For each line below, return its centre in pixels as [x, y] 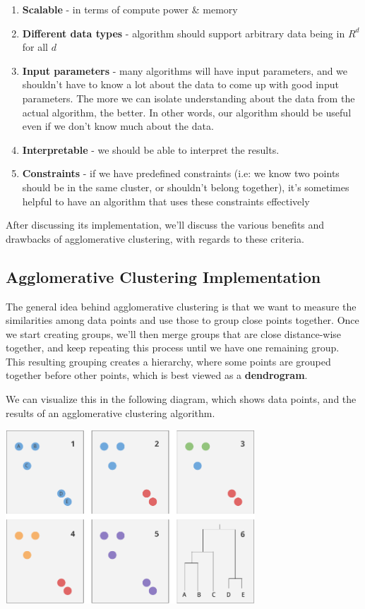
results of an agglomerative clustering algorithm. [110, 412]
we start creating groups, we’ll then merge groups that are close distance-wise [174, 333]
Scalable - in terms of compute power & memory [130, 9]
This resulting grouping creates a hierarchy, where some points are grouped [168, 361]
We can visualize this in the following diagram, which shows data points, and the [181, 399]
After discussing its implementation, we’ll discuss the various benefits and [165, 225]
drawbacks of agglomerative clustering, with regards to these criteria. [155, 238]
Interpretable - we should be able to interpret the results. [151, 149]
